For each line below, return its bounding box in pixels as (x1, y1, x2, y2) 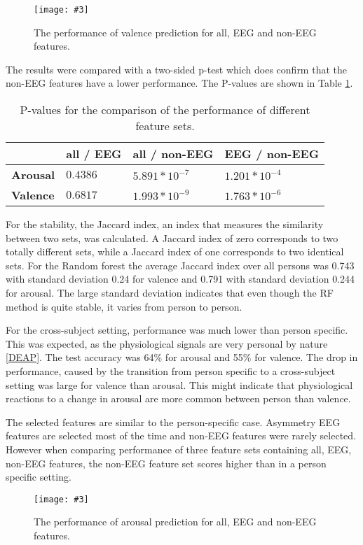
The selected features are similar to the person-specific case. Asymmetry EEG (6, 414, 341, 429)
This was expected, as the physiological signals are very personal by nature (6, 336, 328, 351)
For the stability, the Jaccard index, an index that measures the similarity (6, 217, 324, 232)
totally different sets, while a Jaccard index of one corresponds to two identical (6, 244, 344, 259)
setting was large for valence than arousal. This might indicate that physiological (6, 377, 353, 392)
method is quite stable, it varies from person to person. (6, 299, 242, 313)
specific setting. (6, 469, 71, 484)
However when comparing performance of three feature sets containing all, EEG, (6, 441, 352, 456)
